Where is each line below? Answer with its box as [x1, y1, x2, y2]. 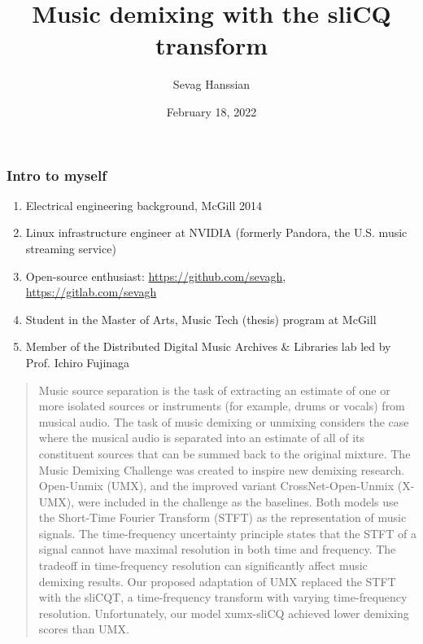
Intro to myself [7, 164, 107, 185]
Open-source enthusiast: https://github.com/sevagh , [25, 267, 286, 284]
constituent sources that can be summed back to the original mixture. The [38, 445, 411, 462]
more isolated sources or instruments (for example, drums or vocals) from [38, 397, 405, 414]
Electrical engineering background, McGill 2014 [25, 196, 262, 213]
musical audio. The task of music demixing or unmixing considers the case [38, 413, 409, 430]
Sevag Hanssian [172, 76, 251, 93]
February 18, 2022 [166, 103, 257, 120]
